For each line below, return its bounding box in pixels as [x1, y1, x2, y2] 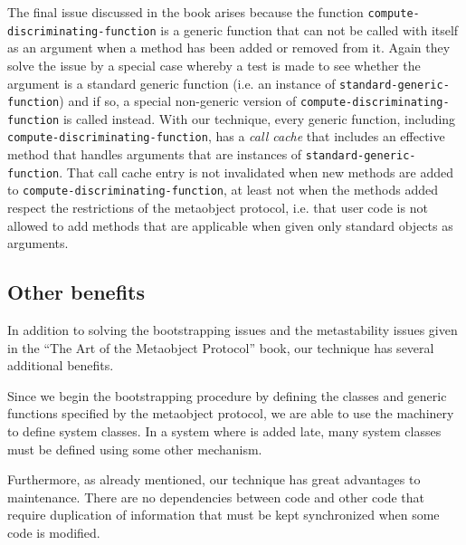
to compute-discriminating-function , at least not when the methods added [7, 180, 439, 199]
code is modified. [7, 523, 100, 542]
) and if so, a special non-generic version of [59, 91, 297, 110]
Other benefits [7, 278, 145, 306]
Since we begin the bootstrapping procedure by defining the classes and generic [7, 386, 447, 405]
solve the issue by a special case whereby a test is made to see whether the [7, 55, 421, 74]
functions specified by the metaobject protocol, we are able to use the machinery [7, 404, 454, 423]
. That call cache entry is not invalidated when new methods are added [59, 162, 454, 181]
